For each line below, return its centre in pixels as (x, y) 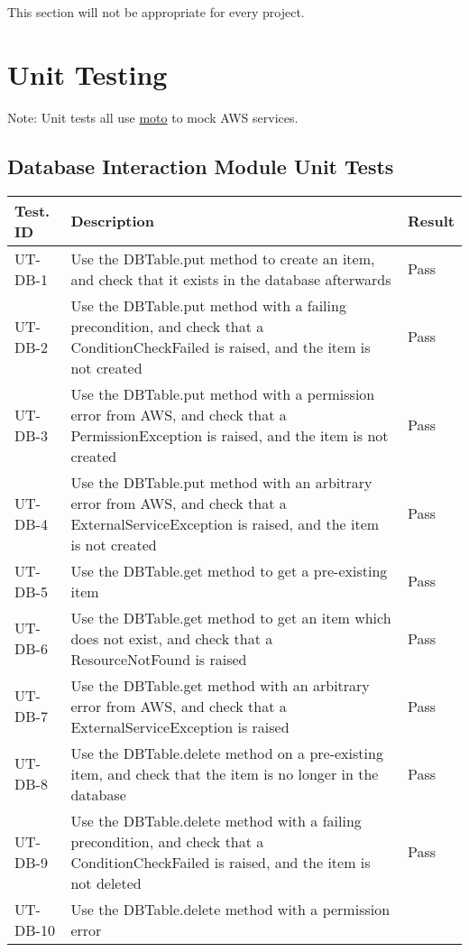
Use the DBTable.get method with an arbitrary (220, 685)
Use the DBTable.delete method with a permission (230, 909)
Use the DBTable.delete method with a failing (216, 820)
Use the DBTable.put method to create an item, (223, 258)
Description (113, 221)
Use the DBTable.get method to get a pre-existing (229, 570)
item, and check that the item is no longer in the (225, 773)
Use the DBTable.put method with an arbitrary (221, 482)
